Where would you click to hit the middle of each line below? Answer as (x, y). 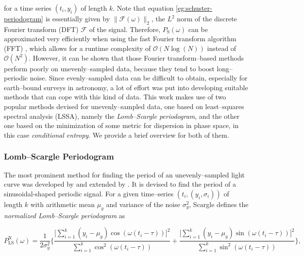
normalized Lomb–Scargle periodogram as (65, 215)
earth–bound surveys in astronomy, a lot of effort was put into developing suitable (126, 87)
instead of (222, 48)
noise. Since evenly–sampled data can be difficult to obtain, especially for (139, 78)
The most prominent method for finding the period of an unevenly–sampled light (124, 174)
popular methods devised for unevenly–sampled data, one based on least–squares (124, 106)
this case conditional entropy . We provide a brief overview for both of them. (117, 135)
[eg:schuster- (194, 8)
